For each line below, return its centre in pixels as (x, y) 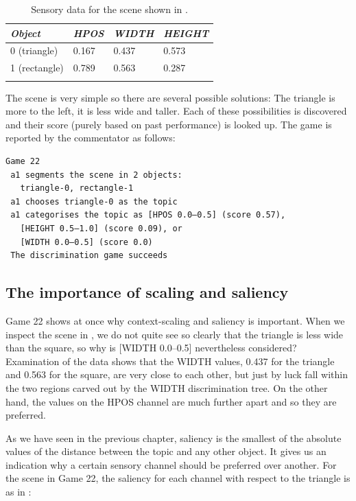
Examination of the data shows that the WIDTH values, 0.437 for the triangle (170, 361)
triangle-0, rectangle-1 (77, 188)
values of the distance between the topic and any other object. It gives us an (166, 451)
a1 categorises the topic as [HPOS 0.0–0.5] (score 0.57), (148, 215)
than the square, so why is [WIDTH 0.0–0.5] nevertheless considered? (151, 348)
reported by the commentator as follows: (91, 138)
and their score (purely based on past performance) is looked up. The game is (169, 124)
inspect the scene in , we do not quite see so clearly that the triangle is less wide (175, 334)
